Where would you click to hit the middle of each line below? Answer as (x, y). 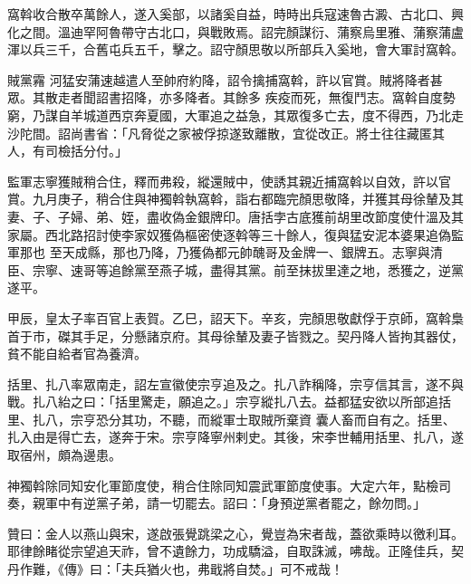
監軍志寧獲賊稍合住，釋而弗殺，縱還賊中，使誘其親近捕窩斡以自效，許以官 (229, 181)
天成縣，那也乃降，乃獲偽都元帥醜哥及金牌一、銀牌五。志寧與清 (252, 252)
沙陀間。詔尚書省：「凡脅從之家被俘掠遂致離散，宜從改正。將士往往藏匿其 (226, 133)
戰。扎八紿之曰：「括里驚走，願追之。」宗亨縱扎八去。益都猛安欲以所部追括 (229, 402)
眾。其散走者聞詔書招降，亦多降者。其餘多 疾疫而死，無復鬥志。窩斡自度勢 (231, 97)
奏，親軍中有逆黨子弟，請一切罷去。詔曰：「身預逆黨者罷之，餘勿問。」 (216, 503)
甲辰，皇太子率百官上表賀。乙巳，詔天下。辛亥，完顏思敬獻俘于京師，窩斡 (229, 317)
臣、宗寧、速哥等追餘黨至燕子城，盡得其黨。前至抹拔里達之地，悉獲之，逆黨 (235, 269)
